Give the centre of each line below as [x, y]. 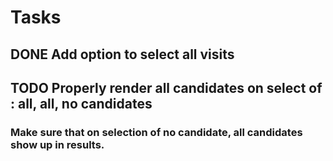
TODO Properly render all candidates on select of [166, 87]
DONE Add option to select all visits [122, 54]
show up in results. [57, 144]
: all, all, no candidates [81, 103]
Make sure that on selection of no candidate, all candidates [156, 132]
